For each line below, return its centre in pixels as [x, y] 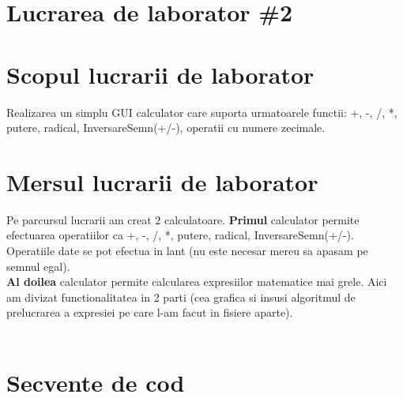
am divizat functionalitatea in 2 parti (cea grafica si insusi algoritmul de [181, 297]
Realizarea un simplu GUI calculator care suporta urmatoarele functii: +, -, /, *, [202, 112]
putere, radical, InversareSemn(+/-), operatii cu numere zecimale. [166, 128]
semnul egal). [38, 266]
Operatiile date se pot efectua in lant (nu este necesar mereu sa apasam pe [187, 250]
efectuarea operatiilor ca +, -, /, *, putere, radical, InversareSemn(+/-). [180, 235]
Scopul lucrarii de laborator [160, 74]
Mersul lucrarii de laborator [162, 181]
